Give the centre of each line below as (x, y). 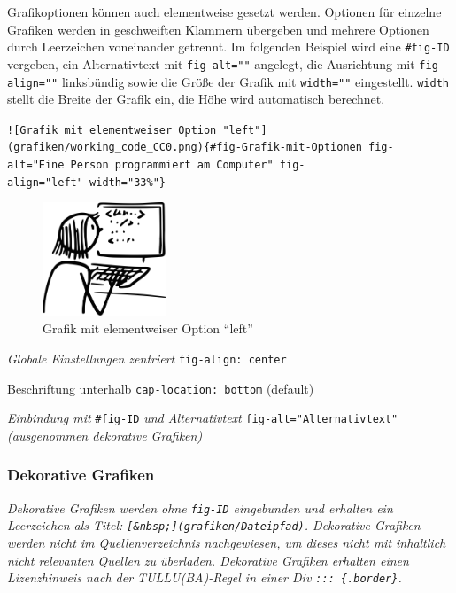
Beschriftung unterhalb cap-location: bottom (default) (161, 388)
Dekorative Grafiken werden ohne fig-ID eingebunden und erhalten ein (200, 507)
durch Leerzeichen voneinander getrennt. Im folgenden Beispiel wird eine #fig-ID (228, 47)
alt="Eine (36, 165)
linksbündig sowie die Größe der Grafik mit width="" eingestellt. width (255, 81)
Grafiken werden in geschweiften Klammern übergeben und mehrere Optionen (218, 29)
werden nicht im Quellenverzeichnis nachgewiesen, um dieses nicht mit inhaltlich (227, 542)
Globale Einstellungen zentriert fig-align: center (147, 358)
